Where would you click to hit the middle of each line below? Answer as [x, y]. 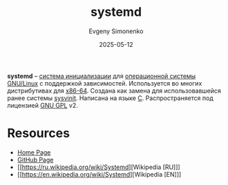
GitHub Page [35, 159]
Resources [39, 134]
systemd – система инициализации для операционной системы [102, 76]
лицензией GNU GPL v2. [42, 105]
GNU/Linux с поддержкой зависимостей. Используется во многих [105, 83]
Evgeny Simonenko [116, 31]
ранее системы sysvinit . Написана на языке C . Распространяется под [111, 98]
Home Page [34, 152]
